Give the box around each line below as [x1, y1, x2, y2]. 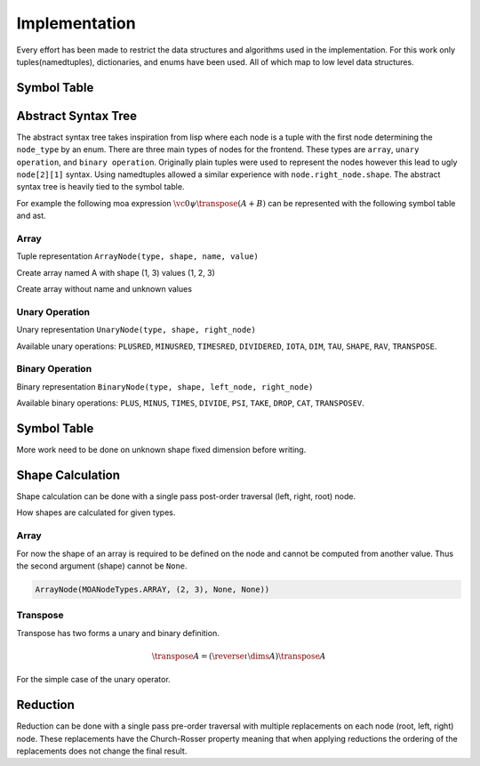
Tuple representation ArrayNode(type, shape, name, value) [16, 251, 260, 262]
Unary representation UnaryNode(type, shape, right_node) [16, 325, 257, 335]
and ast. [16, 210, 46, 222]
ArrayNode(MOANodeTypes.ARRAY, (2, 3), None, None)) [35, 584, 270, 594]
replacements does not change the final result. [16, 746, 188, 756]
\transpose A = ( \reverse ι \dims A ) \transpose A [151, 650, 326, 661]
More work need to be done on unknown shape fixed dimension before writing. [16, 445, 307, 456]
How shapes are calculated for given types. [16, 507, 176, 518]
